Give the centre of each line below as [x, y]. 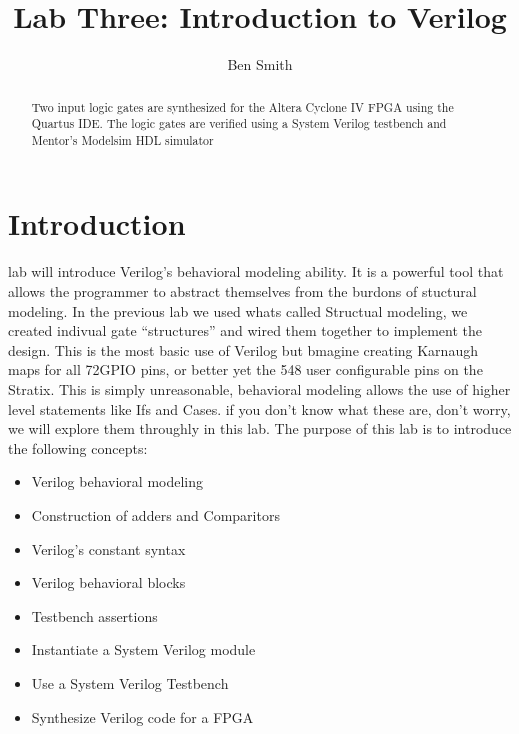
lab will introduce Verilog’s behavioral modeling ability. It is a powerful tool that [256, 271]
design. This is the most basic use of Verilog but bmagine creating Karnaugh [243, 349]
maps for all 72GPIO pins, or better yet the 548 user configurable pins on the [245, 369]
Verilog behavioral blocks [108, 582]
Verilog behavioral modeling [117, 481]
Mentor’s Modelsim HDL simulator [122, 139]
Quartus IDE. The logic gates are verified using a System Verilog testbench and [239, 123]
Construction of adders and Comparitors [155, 514]
